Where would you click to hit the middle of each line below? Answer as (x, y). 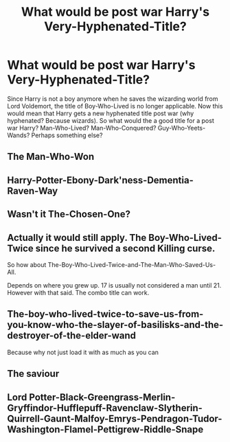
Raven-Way (33, 190)
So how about (27, 264)
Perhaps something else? (67, 135)
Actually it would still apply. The (77, 237)
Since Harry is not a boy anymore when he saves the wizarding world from (113, 98)
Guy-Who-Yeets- (182, 128)
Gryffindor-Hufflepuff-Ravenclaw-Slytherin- (105, 408)
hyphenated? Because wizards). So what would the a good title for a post (111, 120)
